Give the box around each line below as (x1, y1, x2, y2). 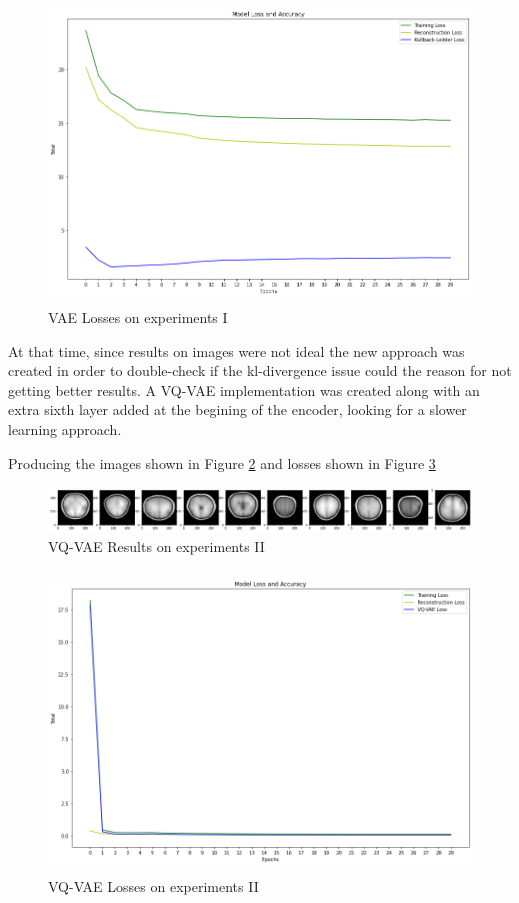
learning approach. (8, 418, 122, 439)
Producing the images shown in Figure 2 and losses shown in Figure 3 (8, 452, 436, 473)
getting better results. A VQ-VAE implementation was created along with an (8, 379, 480, 400)
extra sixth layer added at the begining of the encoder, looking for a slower (8, 399, 467, 420)
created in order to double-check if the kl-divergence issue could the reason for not (8, 360, 512, 381)
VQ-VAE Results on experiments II (48, 535, 265, 556)
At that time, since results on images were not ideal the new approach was (8, 340, 465, 361)
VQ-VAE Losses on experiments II (48, 876, 259, 897)
